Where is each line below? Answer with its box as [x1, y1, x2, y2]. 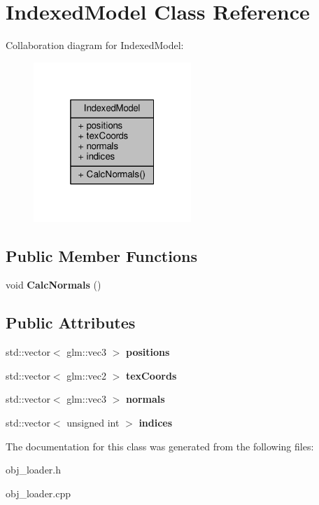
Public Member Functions [6, 244, 197, 266]
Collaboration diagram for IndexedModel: [6, 38, 184, 53]
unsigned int [66, 415, 120, 429]
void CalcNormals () [6, 277, 101, 292]
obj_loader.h [6, 462, 62, 477]
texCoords [125, 368, 177, 382]
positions [125, 345, 170, 359]
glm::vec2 [66, 368, 106, 382]
